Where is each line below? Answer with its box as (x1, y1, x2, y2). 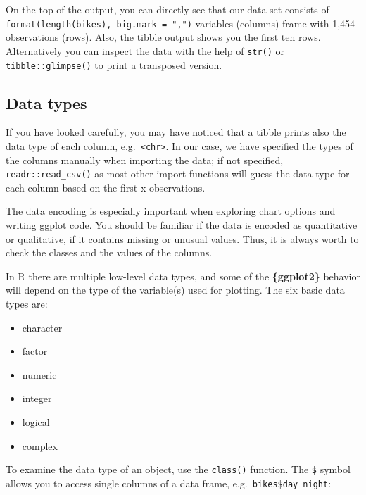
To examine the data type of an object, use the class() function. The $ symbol (6, 462, 351, 477)
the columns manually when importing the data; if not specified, (6, 152, 284, 167)
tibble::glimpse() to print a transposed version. (6, 57, 222, 72)
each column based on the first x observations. (6, 180, 206, 194)
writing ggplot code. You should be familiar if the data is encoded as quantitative (6, 218, 358, 232)
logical (22, 414, 50, 429)
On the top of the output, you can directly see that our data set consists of (6, 2, 329, 16)
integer (22, 391, 52, 406)
